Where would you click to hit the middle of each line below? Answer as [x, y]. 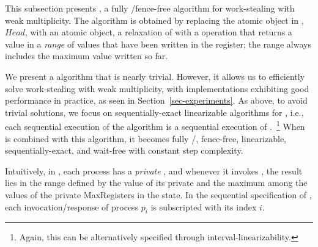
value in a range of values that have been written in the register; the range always [158, 44]
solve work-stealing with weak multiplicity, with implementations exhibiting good [157, 88]
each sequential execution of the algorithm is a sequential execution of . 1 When [155, 125]
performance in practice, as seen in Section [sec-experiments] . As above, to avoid [156, 100]
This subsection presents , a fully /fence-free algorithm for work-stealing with [150, 8]
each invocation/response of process [72, 206]
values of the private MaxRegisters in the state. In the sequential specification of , [158, 194]
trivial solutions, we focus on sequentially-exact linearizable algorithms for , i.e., [154, 112]
